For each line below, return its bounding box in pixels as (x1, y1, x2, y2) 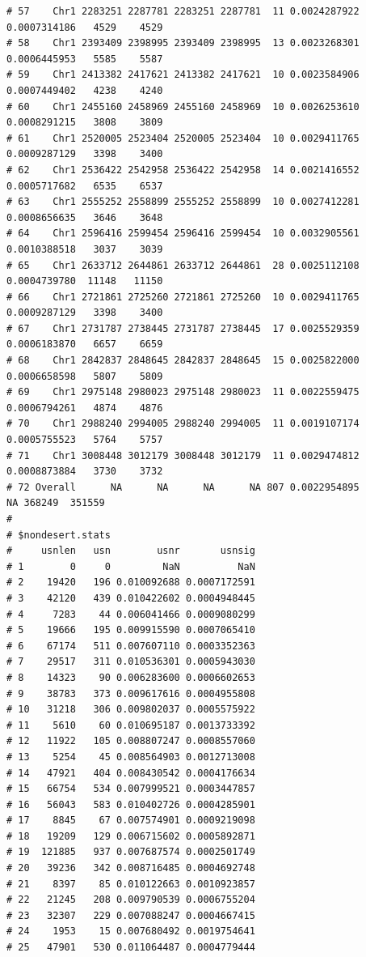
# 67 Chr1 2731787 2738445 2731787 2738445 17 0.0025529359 (6, 322, 360, 334)
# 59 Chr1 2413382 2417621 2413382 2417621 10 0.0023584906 (6, 69, 360, 81)
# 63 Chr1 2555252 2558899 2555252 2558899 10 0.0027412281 (6, 196, 360, 208)
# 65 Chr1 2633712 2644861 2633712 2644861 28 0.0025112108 (6, 259, 360, 271)
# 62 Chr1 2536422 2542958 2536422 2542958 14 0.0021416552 (6, 164, 360, 176)
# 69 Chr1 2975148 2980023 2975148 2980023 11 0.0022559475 (6, 386, 360, 398)
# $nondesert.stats (6, 529, 111, 541)
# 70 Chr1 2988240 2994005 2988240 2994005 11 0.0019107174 (6, 418, 360, 430)
